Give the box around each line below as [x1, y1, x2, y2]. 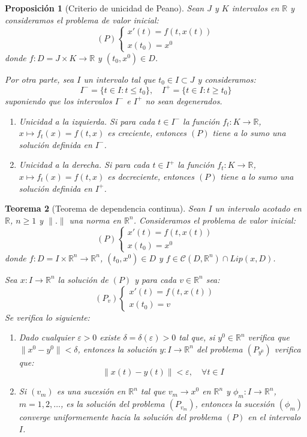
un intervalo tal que [83, 73, 156, 85]
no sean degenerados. [145, 94, 222, 107]
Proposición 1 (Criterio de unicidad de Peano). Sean [5, 2, 204, 14]
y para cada [134, 273, 177, 285]
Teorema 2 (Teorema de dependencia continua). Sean [5, 202, 206, 215]
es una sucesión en [56, 385, 126, 397]
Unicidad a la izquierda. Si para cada [19, 114, 155, 127]
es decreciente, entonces [107, 170, 194, 182]
